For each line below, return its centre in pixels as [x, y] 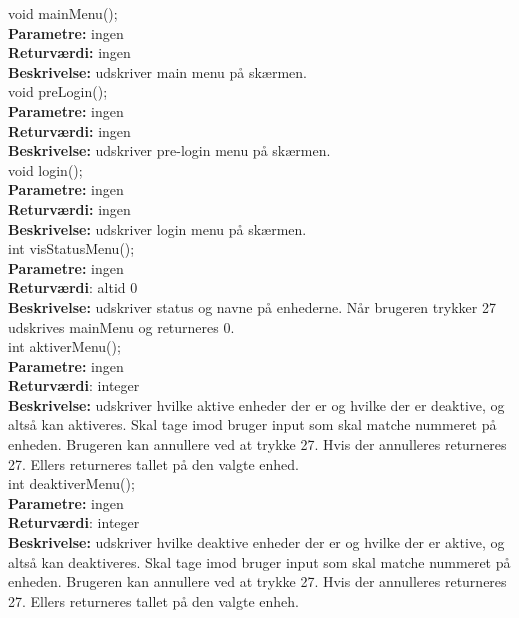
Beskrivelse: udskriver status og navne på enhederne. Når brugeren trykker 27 [252, 306]
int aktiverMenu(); [64, 346]
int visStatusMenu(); [71, 248]
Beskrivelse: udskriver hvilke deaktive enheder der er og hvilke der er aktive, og [256, 542]
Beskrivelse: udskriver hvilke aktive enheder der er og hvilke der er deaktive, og [256, 404]
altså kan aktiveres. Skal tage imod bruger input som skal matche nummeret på [252, 424]
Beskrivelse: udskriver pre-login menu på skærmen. [169, 150]
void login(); [45, 169]
